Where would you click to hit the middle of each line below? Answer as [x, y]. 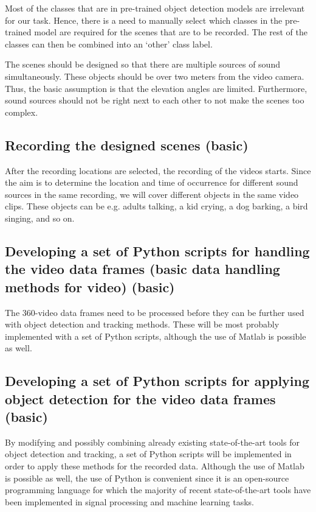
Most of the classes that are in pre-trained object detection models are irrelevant [155, 8]
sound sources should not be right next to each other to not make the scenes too [155, 100]
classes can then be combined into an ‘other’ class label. [109, 44]
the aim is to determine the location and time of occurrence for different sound [152, 182]
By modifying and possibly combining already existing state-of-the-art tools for [152, 442]
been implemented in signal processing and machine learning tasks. [129, 501]
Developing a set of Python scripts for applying [157, 381]
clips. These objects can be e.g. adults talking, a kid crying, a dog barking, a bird [156, 206]
